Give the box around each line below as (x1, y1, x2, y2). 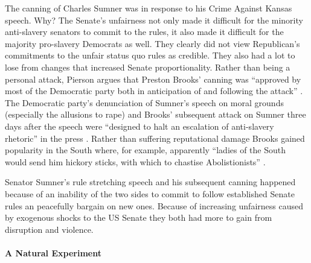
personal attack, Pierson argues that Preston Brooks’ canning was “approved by (5, 72, 301, 85)
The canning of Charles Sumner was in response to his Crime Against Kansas (5, 2, 292, 14)
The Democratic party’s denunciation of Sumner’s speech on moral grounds (5, 96, 284, 109)
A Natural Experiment (5, 246, 101, 259)
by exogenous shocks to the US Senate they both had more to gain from (5, 211, 272, 224)
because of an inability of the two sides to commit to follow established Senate (5, 187, 295, 200)
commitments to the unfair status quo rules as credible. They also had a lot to (5, 49, 295, 62)
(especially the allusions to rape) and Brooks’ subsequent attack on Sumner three (5, 108, 306, 121)
